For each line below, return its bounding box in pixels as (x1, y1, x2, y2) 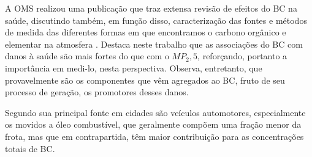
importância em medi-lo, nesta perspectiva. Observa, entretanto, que (5, 61, 262, 74)
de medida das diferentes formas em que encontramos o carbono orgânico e (5, 26, 286, 38)
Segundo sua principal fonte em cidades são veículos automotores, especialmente (5, 106, 306, 119)
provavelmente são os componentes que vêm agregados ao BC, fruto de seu (5, 73, 285, 86)
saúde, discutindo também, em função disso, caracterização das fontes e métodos (5, 13, 307, 26)
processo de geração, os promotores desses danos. (5, 86, 189, 98)
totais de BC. (5, 142, 55, 155)
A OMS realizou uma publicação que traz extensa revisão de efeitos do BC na (5, 2, 297, 14)
